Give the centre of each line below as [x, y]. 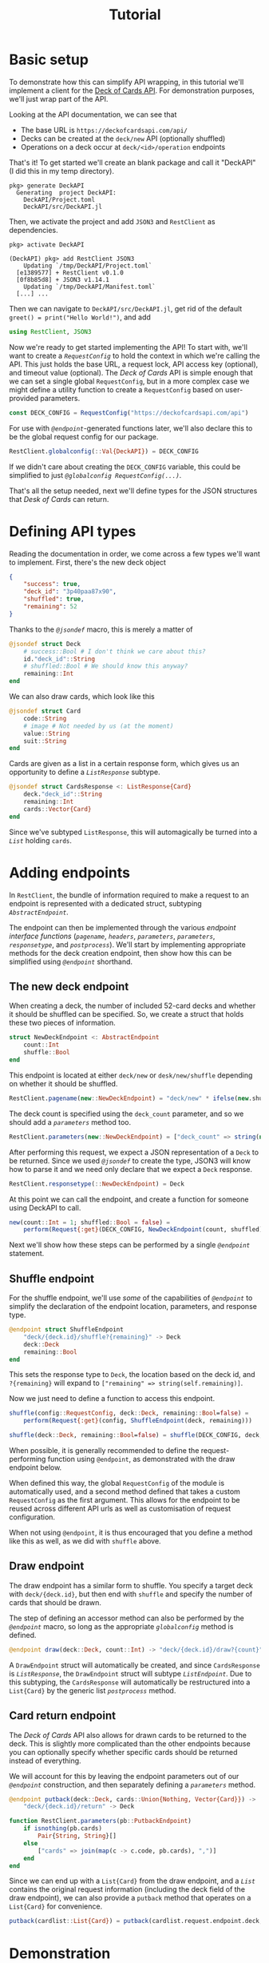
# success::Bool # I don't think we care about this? [115, 651]
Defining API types [73, 531]
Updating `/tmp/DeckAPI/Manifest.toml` [90, 287]
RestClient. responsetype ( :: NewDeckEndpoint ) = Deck [97, 1184]
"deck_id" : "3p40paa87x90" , [70, 592]
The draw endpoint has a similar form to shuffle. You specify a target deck [131, 1585]
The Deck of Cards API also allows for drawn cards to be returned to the [128, 1735]
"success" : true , [52, 584]
